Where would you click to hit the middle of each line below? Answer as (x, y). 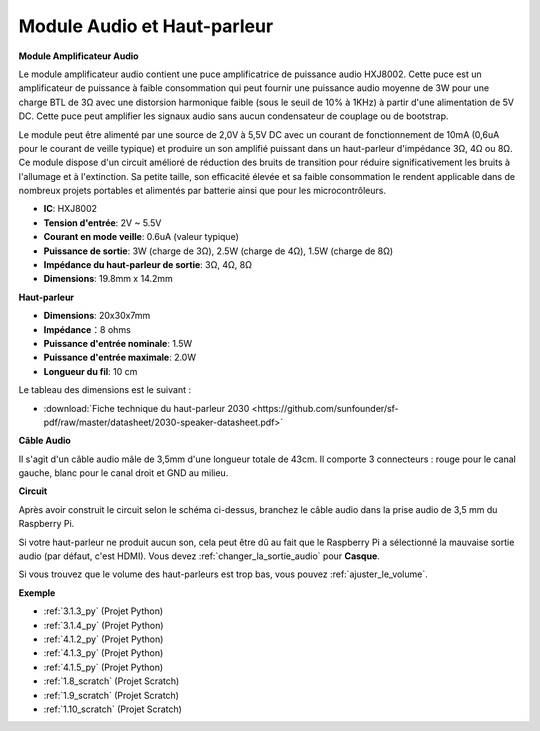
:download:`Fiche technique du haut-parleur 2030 (146, 408)
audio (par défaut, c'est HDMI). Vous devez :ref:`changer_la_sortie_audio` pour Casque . (199, 556)
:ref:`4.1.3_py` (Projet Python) (103, 653)
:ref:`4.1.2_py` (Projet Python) (103, 639)
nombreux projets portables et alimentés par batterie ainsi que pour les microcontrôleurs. (202, 191)
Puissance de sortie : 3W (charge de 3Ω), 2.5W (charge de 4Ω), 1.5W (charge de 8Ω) (218, 251)
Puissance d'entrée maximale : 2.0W (120, 357)
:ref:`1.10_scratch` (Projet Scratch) (112, 709)
